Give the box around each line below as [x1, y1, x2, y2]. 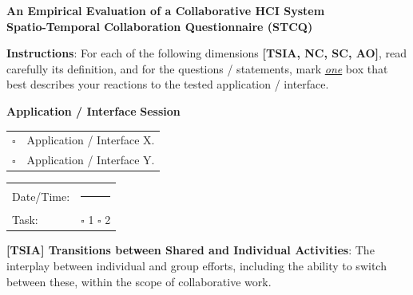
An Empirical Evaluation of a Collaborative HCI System [6, 2, 325, 18]
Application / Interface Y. [26, 151, 155, 168]
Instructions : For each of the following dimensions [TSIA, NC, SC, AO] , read [6, 45, 407, 61]
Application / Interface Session [6, 102, 181, 119]
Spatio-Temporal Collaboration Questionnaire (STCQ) [6, 18, 313, 34]
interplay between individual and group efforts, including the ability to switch [6, 257, 387, 273]
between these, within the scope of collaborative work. [6, 273, 272, 289]
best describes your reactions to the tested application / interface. [6, 76, 329, 92]
